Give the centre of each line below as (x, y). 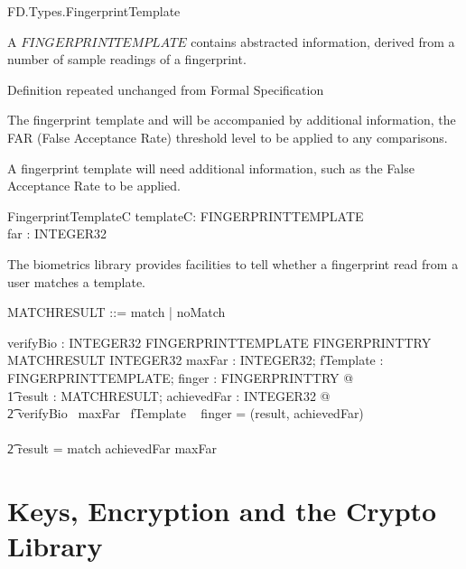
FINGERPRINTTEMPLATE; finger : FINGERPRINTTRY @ (181, 377)
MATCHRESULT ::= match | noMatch (116, 312)
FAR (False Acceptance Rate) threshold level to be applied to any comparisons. (228, 137)
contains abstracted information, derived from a (323, 41)
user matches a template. (76, 281)
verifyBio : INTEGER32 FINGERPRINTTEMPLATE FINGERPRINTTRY (219, 342)
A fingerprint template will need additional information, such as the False (211, 168)
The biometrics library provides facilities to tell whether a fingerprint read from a (233, 263)
